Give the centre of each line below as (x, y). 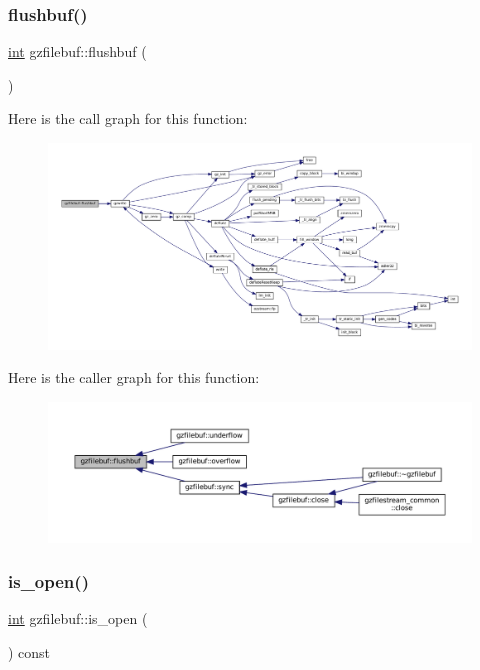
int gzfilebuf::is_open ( (78, 618)
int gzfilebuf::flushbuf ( (77, 51)
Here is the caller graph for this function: (134, 377)
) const (29, 651)
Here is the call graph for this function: (128, 118)
